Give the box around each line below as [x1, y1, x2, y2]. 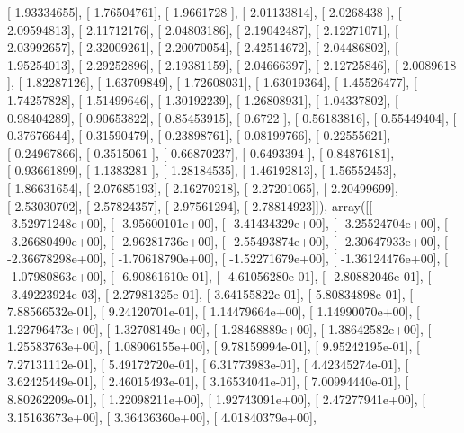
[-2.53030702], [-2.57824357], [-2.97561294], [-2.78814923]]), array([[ [7, 196, 373, 215]
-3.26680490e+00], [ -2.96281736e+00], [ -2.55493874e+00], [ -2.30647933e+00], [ [7, 231, 448, 250]
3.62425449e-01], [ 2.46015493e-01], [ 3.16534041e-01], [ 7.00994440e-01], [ [7, 372, 409, 391]
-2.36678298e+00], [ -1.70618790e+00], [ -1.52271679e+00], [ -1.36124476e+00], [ [7, 249, 448, 268]
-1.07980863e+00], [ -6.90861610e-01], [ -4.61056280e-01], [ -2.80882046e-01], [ [7, 266, 432, 285]
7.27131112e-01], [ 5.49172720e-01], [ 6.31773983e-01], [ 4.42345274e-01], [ [7, 354, 409, 373]
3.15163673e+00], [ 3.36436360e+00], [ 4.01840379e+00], [7, 407, 317, 426]
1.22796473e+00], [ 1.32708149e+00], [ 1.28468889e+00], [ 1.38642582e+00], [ [7, 319, 432, 338]
